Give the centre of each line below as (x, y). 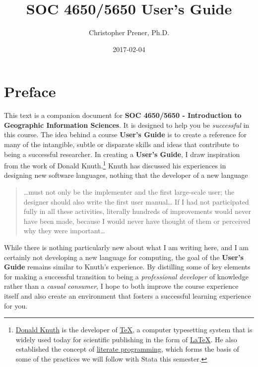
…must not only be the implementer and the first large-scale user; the (129, 192)
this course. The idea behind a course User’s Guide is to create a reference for (125, 134)
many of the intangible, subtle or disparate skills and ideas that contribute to (122, 144)
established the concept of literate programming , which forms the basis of (127, 349)
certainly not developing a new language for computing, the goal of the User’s (124, 257)
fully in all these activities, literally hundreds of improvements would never (137, 211)
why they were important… (64, 231)
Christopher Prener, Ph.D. (129, 32)
